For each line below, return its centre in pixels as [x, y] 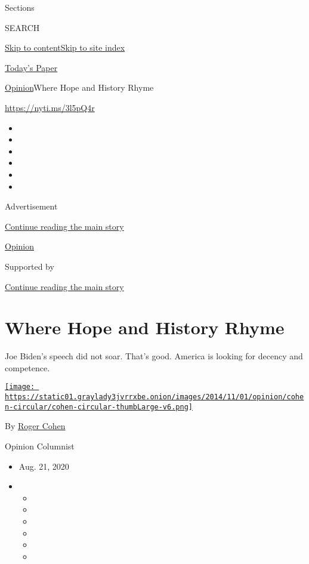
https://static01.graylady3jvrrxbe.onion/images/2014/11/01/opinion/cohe [154, 397]
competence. [27, 367]
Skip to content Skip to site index [65, 47]
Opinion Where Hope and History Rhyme [79, 87]
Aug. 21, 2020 [44, 466]
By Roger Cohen [35, 426]
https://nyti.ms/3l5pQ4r [50, 107]
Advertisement [31, 206]
